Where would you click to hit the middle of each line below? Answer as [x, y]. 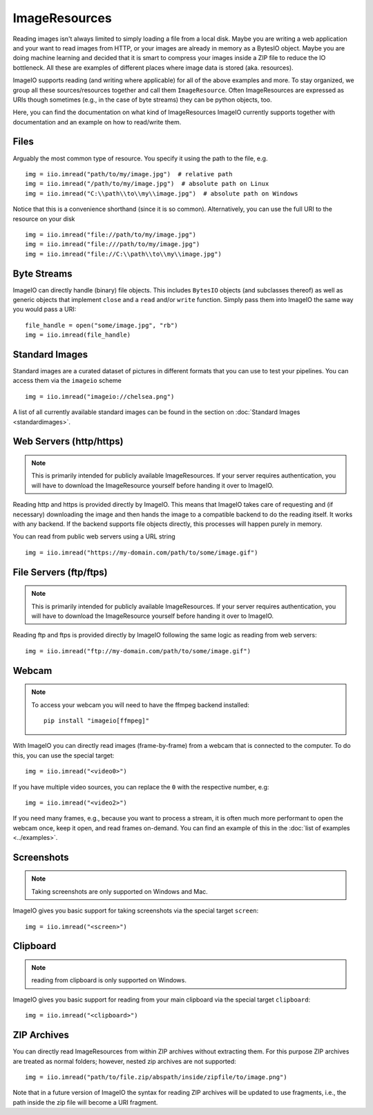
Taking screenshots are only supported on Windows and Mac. [120, 891]
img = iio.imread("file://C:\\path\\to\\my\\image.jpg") [124, 254]
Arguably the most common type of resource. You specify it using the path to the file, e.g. [140, 158]
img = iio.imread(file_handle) [78, 335]
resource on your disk [44, 218]
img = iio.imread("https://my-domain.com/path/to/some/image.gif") [142, 552]
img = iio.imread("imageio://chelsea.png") [100, 396]
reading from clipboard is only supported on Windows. [109, 980]
